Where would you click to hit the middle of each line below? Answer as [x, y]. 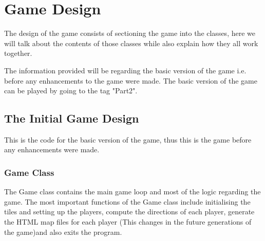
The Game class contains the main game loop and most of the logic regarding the [132, 192]
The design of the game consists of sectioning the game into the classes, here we [130, 33]
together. [18, 53]
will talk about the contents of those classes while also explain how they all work [131, 43]
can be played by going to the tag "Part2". [71, 91]
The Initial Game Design [72, 118]
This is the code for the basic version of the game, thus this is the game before [128, 139]
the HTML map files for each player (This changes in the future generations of [128, 222]
